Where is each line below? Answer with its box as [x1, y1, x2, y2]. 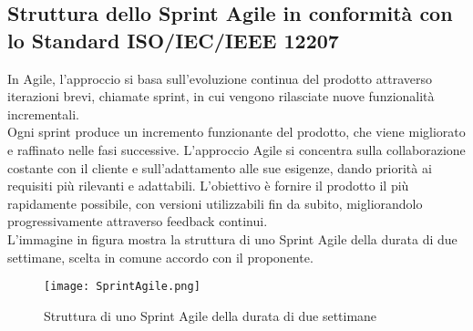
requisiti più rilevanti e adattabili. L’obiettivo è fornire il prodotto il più [7, 176, 409, 195]
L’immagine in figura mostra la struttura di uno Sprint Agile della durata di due [7, 229, 458, 248]
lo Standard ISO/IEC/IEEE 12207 [7, 26, 339, 54]
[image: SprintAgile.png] [44, 280, 201, 294]
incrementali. [7, 104, 79, 123]
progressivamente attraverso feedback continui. [7, 212, 268, 231]
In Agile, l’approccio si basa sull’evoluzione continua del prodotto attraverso [7, 68, 432, 88]
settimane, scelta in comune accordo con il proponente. [7, 247, 314, 266]
